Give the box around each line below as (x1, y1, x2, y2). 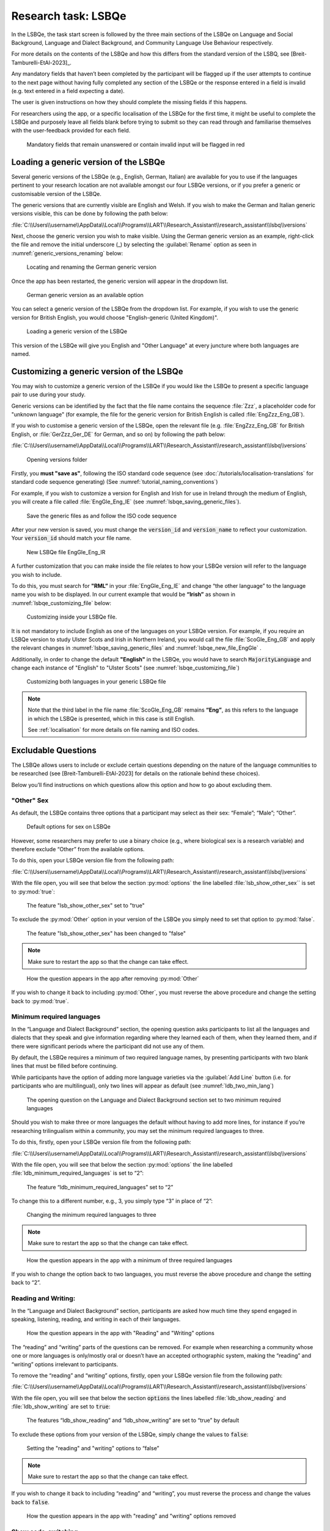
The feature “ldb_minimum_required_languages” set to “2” (26, 1183, 174, 1191)
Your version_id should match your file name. (11, 535, 131, 542)
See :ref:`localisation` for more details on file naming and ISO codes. (28, 726, 200, 734)
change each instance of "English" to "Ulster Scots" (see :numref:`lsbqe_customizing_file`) (11, 664, 240, 672)
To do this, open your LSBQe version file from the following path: (11, 857, 174, 864)
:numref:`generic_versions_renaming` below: (11, 249, 123, 257)
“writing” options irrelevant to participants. (11, 1360, 119, 1368)
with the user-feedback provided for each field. (11, 127, 131, 134)
